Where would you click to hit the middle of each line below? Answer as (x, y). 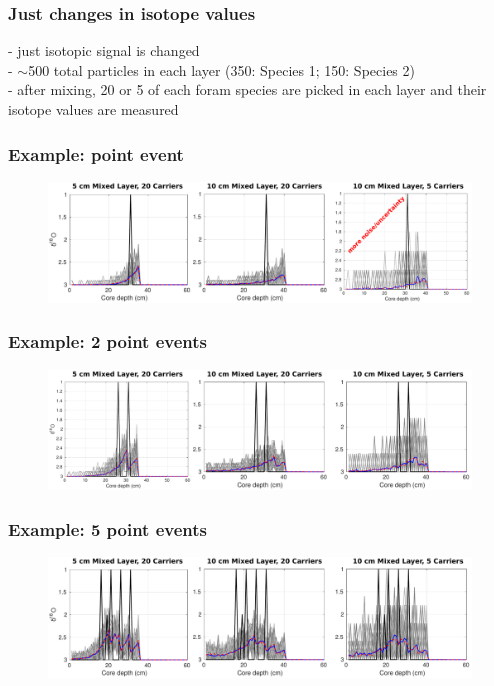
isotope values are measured (93, 109)
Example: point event (96, 153)
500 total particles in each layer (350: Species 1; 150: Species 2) (221, 69)
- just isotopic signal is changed (104, 50)
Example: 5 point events (107, 528)
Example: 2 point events (107, 341)
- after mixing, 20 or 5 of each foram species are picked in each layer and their (247, 89)
